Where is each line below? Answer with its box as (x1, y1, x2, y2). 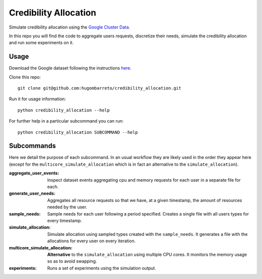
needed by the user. (47, 204, 87, 210)
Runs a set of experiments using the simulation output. (47, 265, 156, 271)
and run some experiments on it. (9, 40, 74, 46)
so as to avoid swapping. (47, 258, 97, 264)
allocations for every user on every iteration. (47, 238, 136, 244)
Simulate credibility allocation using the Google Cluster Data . (9, 24, 131, 30)
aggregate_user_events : (9, 170, 59, 176)
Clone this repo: (9, 74, 41, 80)
